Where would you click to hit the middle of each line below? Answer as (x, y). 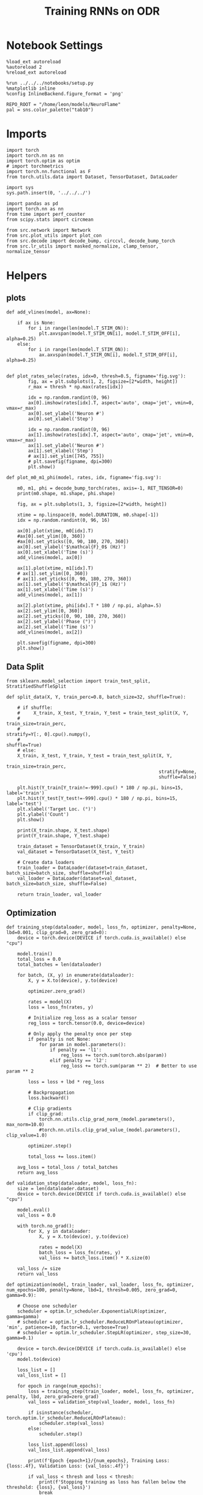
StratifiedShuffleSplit (36, 686)
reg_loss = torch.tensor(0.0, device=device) (87, 1023)
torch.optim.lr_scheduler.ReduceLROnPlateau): (66, 1418)
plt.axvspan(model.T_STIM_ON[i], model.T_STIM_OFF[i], (110, 334)
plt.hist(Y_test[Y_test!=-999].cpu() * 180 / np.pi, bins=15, (98, 798)
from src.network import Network (49, 230)
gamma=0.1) (20, 1338)
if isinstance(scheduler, (61, 1413)
